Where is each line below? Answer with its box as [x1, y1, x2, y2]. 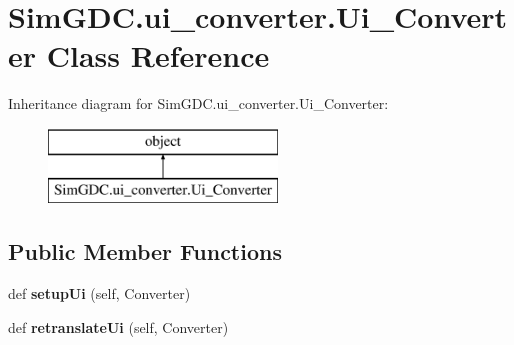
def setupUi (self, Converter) [8, 283, 191, 304]
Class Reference [46, 35, 270, 76]
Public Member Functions [8, 236, 282, 267]
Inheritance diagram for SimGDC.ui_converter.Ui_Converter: [8, 93, 389, 114]
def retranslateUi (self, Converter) [8, 316, 229, 337]
